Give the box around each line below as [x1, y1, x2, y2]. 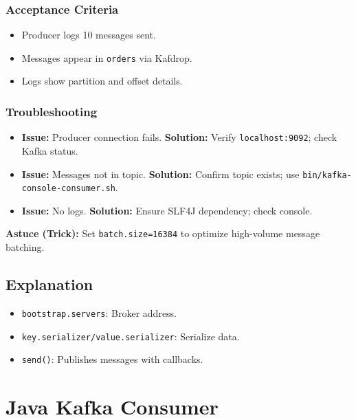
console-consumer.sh [21, 184, 115, 194]
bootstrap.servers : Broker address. [21, 305, 177, 320]
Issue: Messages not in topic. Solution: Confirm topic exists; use [21, 166, 300, 181]
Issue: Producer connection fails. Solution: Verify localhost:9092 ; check [21, 130, 337, 144]
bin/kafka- [302, 170, 352, 180]
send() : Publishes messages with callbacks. [21, 352, 203, 366]
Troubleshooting [5, 102, 98, 120]
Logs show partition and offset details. [21, 74, 183, 88]
